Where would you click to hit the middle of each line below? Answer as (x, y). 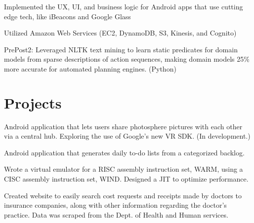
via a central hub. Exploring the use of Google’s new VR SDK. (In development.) (127, 136)
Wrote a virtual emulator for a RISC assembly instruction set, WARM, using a (124, 169)
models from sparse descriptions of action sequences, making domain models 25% (127, 59)
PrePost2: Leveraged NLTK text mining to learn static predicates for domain (121, 49)
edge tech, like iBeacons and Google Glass (67, 16)
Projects (33, 102)
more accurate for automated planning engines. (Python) (90, 68)
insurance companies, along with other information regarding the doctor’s (115, 205)
